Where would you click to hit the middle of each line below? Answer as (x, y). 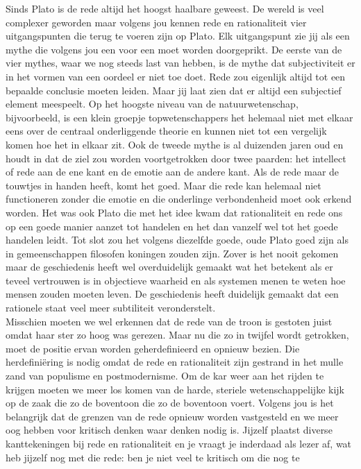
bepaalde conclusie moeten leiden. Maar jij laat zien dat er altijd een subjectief (174, 90)
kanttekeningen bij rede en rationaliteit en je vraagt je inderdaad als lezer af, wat (179, 443)
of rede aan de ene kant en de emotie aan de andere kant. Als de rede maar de (173, 172)
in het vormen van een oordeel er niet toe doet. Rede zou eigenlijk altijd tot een (176, 76)
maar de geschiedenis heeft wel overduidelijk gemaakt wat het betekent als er (169, 267)
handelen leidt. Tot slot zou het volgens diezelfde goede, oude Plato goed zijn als (177, 240)
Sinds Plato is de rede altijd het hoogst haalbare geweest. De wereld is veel (165, 8)
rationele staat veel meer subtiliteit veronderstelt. (111, 308)
